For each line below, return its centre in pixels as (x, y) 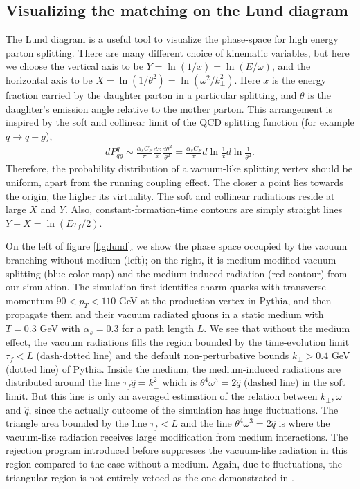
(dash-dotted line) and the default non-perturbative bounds (163, 355)
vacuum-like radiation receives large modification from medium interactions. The (177, 436)
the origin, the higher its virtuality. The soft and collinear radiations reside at (170, 195)
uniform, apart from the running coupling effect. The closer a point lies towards (174, 182)
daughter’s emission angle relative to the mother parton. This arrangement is (169, 108)
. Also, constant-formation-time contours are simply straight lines (204, 209)
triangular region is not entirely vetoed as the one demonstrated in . (150, 477)
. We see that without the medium (277, 328)
